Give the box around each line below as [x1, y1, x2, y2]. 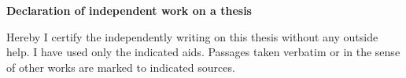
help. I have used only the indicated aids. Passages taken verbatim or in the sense [6, 44, 400, 60]
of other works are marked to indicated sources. [6, 58, 235, 75]
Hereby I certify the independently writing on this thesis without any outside [6, 28, 378, 44]
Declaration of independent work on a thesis [6, 2, 252, 18]
